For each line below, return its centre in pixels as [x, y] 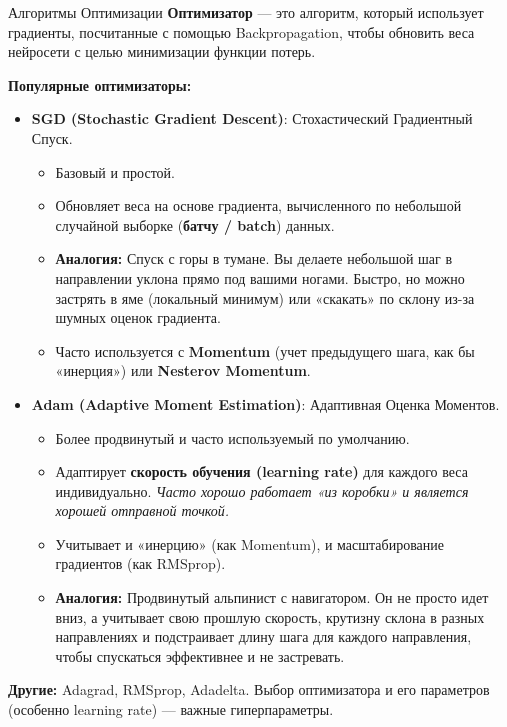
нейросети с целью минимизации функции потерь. [162, 51]
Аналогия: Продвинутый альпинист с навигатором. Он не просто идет [272, 597]
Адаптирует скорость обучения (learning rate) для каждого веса [261, 471]
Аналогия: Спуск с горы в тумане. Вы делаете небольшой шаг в [254, 258]
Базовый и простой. [115, 171]
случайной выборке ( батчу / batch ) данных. [195, 224]
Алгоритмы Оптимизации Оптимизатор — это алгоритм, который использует [246, 12]
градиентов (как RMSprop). [140, 563]
